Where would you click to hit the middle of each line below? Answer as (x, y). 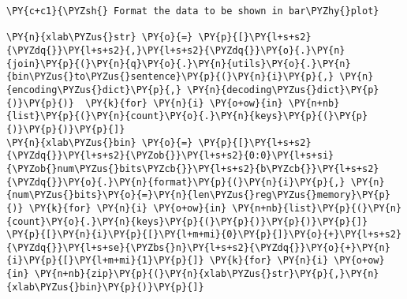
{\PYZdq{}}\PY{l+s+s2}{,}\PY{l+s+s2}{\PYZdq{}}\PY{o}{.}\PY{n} (176, 50)
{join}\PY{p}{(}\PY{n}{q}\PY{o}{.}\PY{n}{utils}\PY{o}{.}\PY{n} (179, 64)
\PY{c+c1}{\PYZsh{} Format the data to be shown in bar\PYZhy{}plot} (193, 11)
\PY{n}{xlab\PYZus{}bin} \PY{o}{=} (100, 142)
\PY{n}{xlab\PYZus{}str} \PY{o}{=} (100, 37)
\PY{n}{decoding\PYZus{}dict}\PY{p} (283, 90)
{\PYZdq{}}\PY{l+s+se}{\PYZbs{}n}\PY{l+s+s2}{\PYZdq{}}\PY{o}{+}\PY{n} (198, 247)
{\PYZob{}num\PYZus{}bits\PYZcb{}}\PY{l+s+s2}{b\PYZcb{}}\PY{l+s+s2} (193, 168)
